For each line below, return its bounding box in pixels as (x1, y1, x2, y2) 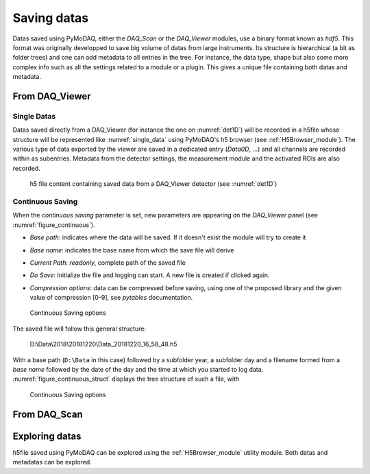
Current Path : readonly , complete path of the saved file (29, 258, 186, 267)
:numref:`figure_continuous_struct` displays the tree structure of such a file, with (12, 375, 240, 383)
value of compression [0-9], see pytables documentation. (29, 294, 193, 302)
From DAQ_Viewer (12, 90, 92, 102)
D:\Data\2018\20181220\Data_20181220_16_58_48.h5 (29, 340, 177, 348)
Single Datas (12, 111, 56, 121)
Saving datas (12, 10, 89, 25)
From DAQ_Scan (12, 408, 84, 420)
